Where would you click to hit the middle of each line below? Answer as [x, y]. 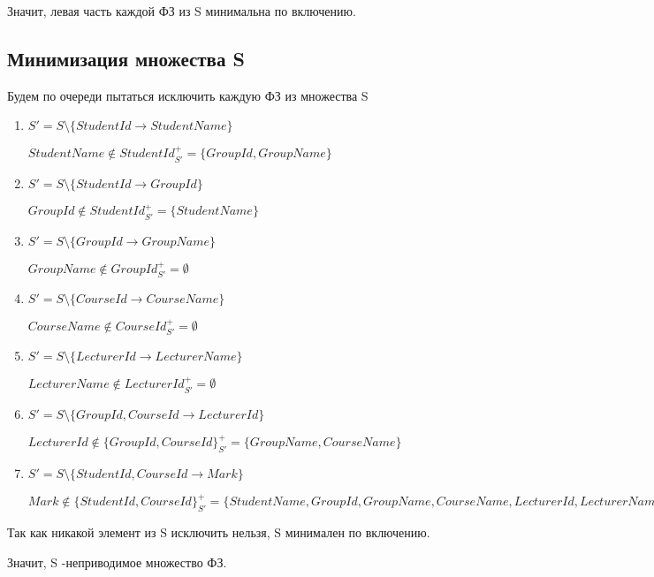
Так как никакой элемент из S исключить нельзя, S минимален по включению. [219, 532]
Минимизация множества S [126, 58]
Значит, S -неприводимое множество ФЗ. [117, 562]
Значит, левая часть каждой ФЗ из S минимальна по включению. [182, 11]
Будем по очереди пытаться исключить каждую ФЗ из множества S [188, 95]
